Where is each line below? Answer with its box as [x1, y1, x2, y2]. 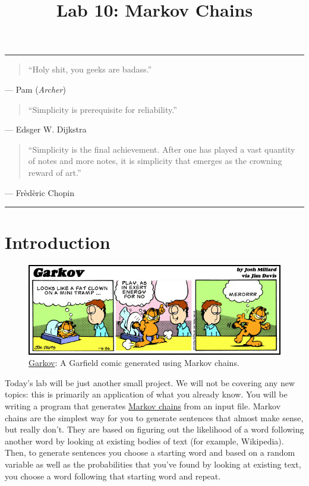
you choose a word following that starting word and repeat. [5, 469, 221, 482]
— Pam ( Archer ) [5, 83, 66, 95]
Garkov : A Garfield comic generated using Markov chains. [29, 356, 239, 369]
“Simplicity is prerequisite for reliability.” [28, 103, 177, 115]
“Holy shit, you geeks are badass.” [28, 63, 152, 75]
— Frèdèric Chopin [5, 186, 74, 198]
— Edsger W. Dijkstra [5, 123, 87, 135]
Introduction [5, 230, 111, 254]
